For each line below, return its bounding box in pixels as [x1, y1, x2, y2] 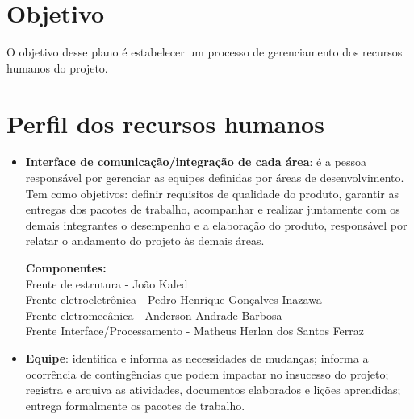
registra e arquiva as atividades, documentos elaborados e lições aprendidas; [25, 381, 401, 398]
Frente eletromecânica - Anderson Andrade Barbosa [25, 306, 282, 323]
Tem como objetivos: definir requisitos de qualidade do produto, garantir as [25, 185, 399, 201]
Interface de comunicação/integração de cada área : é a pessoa [25, 153, 367, 170]
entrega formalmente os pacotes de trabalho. [25, 396, 245, 413]
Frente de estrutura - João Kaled [25, 275, 188, 292]
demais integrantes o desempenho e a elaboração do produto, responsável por [25, 216, 408, 233]
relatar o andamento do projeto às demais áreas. [25, 232, 265, 249]
